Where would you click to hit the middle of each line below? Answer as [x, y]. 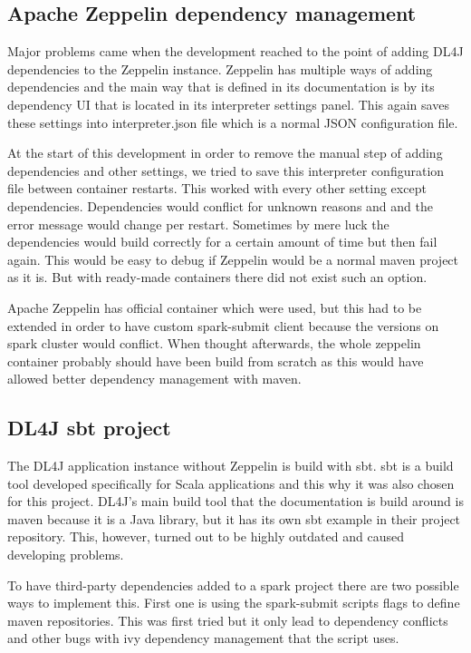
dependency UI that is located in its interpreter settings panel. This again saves [228, 104]
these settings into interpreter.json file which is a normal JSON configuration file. [233, 122]
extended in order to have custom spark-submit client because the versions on [223, 325]
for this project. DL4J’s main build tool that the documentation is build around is [235, 501]
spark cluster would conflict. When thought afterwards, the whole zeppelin [214, 343]
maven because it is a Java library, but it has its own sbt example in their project [234, 518]
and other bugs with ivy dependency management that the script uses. [203, 638]
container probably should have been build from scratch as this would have [216, 361]
